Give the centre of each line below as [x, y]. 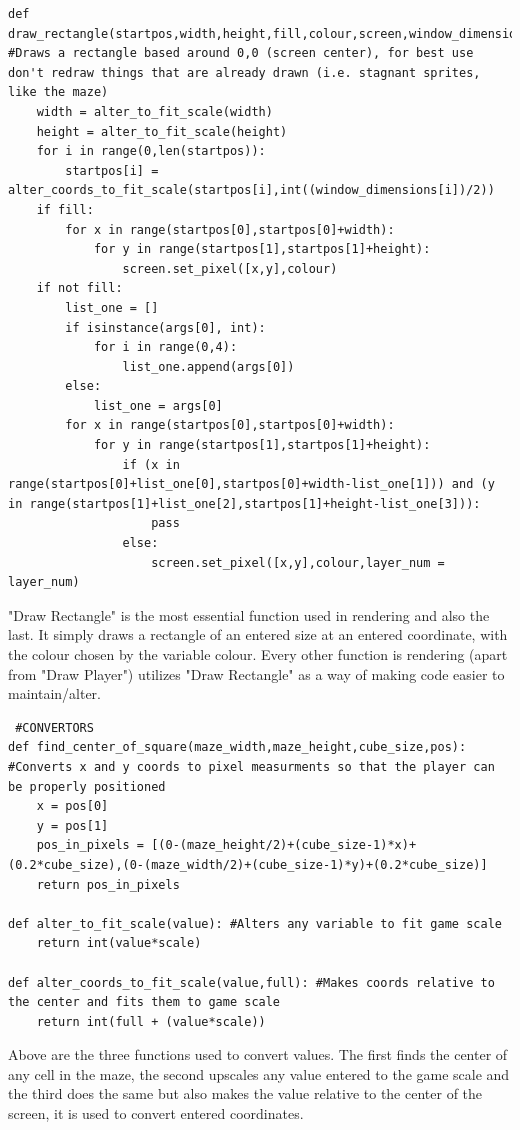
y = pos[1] [72, 825]
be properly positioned [87, 786]
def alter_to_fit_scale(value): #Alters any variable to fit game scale [255, 923]
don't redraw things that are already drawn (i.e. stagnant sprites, [244, 72]
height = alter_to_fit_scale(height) [162, 131]
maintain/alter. [55, 693]
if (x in [151, 464]
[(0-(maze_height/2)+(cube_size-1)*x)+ [284, 845]
